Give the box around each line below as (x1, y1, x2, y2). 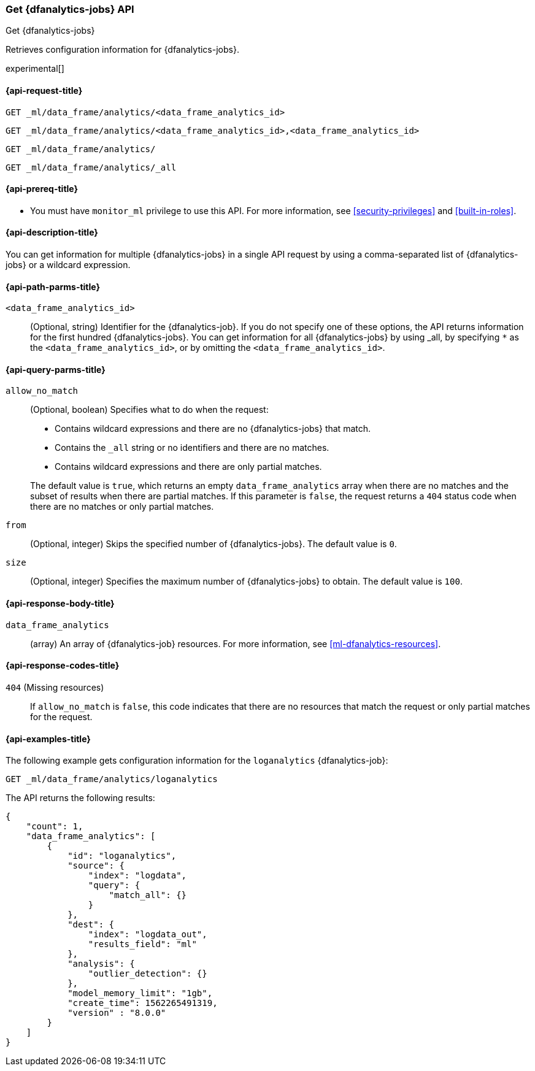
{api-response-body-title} (6, 598, 115, 609)
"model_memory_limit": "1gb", (67, 988, 213, 999)
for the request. (30, 711, 93, 722)
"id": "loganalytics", (67, 851, 177, 861)
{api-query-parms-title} (6, 364, 106, 375)
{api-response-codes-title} (6, 660, 120, 671)
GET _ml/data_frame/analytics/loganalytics (6, 774, 218, 785)
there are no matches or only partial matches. (30, 501, 214, 512)
